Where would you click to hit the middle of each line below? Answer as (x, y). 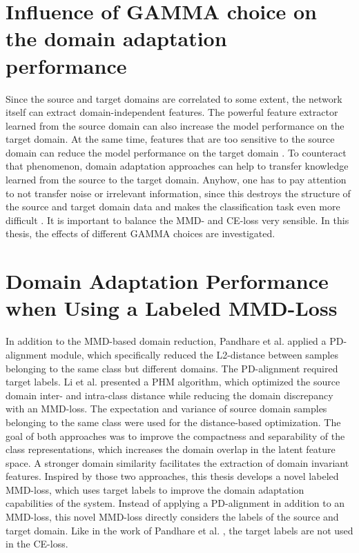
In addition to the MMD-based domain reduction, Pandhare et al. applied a (166, 341)
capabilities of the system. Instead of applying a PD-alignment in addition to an (175, 503)
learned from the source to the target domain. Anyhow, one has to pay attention (176, 180)
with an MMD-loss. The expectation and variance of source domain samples (166, 409)
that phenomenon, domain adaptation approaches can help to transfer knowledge (177, 166)
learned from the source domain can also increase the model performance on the (175, 125)
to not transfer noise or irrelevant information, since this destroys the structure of (178, 193)
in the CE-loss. (37, 544)
